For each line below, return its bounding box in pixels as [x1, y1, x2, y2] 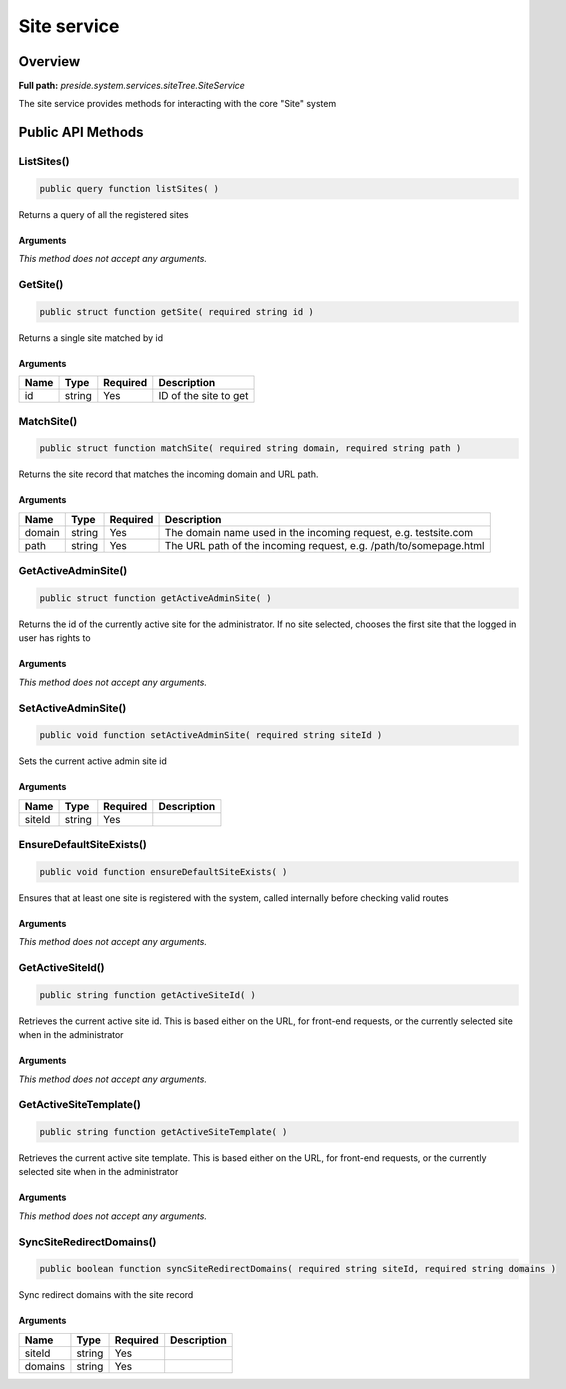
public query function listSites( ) [39, 183, 220, 195]
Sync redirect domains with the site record [18, 1289, 194, 1301]
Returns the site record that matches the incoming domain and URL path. [18, 468, 319, 480]
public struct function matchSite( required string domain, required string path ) [39, 443, 462, 454]
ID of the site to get [158, 389, 249, 403]
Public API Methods [18, 124, 144, 141]
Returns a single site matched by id [18, 331, 164, 344]
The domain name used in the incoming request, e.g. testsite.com [164, 525, 474, 539]
